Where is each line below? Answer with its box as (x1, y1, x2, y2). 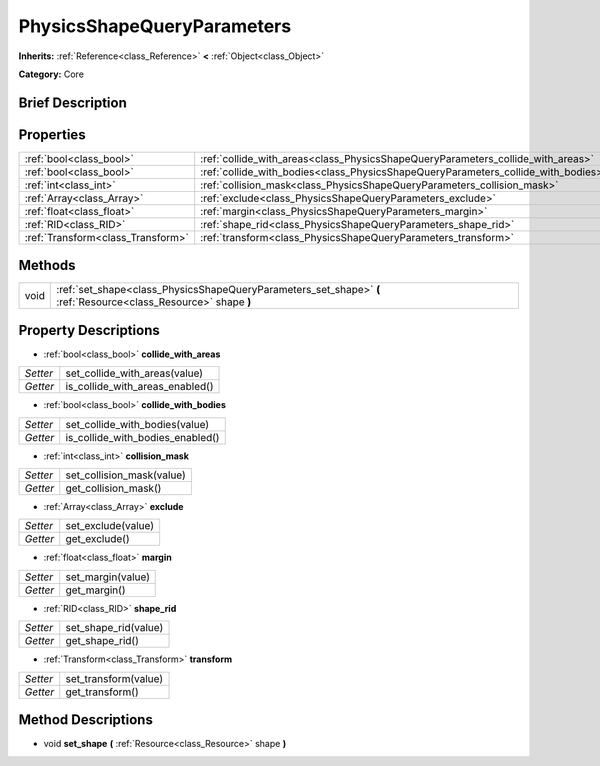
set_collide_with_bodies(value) (65, 417, 210, 431)
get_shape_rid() (65, 634, 139, 648)
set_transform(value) (65, 671, 164, 685)
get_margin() (65, 583, 126, 597)
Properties (18, 126, 86, 143)
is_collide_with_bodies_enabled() (65, 430, 220, 444)
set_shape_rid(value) (65, 621, 164, 635)
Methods (18, 257, 76, 274)
